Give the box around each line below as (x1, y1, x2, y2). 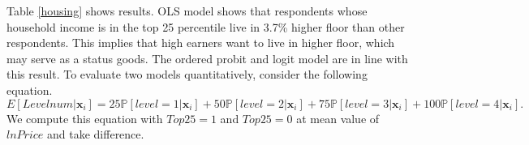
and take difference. (47, 126, 144, 143)
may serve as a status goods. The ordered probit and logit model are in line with (6, 49, 408, 66)
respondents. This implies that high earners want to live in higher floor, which (6, 34, 395, 51)
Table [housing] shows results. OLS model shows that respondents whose (6, 2, 368, 19)
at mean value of (296, 109, 380, 126)
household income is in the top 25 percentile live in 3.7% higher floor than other (6, 18, 405, 35)
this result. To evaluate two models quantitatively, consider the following (6, 66, 368, 83)
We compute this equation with (6, 109, 163, 126)
